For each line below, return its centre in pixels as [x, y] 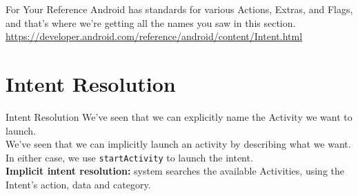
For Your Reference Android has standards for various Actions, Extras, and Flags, [179, 9]
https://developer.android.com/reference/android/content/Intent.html [154, 36]
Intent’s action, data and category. [78, 184]
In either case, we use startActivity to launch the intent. [129, 157]
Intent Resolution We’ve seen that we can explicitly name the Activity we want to [179, 116]
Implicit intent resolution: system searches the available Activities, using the [175, 171]
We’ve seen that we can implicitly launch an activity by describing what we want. [178, 144]
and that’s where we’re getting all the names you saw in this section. [151, 22]
